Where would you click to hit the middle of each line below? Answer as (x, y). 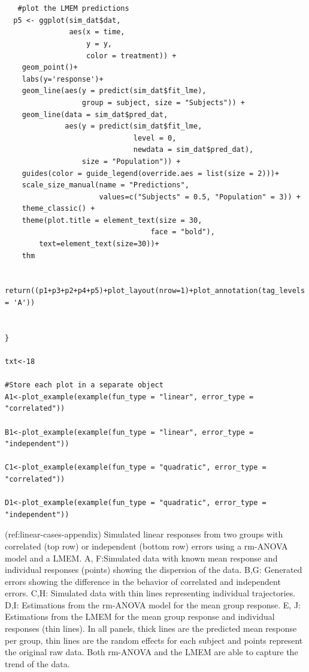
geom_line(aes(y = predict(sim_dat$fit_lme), (114, 91)
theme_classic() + (58, 209)
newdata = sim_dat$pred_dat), (193, 150)
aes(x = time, (97, 32)
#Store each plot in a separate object (84, 385)
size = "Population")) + (131, 161)
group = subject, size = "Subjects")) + (163, 102)
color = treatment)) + (131, 56)
